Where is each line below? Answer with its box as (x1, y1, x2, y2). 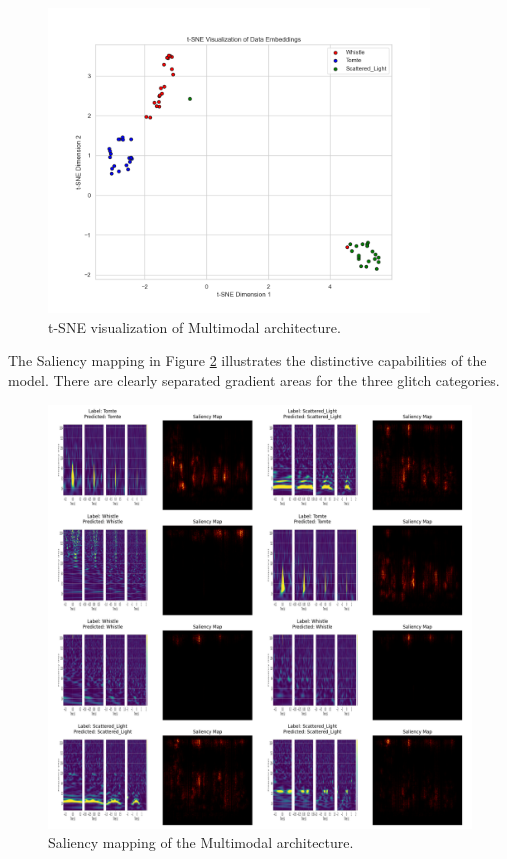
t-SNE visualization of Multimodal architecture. (48, 316, 341, 337)
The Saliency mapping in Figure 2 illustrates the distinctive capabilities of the (8, 350, 487, 371)
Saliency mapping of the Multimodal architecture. (48, 832, 354, 853)
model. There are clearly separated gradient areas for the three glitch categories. (8, 370, 500, 391)
